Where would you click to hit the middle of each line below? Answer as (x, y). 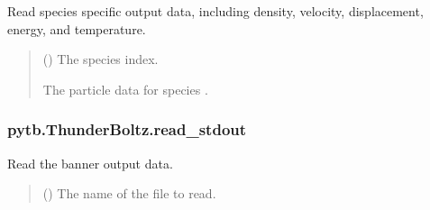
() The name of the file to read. (129, 193)
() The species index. (101, 59)
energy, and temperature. (77, 28)
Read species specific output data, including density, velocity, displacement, (215, 11)
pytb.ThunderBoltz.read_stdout (127, 129)
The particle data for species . (125, 89)
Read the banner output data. (90, 163)
